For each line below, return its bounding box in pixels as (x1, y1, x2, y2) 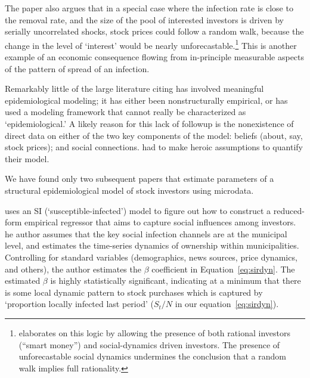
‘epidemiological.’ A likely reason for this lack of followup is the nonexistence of (5, 117, 294, 129)
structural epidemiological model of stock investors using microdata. (5, 184, 254, 196)
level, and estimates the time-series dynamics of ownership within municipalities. (5, 239, 299, 252)
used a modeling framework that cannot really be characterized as (5, 106, 246, 118)
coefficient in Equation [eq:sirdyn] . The (151, 262, 295, 275)
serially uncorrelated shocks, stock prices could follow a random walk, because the (5, 25, 304, 38)
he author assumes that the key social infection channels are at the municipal (5, 227, 287, 240)
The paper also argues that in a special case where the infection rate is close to (5, 2, 293, 14)
